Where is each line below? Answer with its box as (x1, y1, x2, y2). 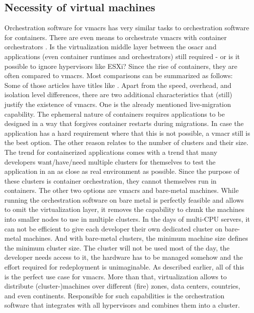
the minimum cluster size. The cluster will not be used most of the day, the (4, 242, 230, 252)
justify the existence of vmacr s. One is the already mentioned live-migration (4, 99, 231, 109)
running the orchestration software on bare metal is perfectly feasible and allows (4, 194, 244, 205)
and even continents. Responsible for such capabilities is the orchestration (4, 290, 225, 300)
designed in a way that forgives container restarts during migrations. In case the (4, 118, 244, 128)
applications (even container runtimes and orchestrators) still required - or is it (4, 51, 240, 61)
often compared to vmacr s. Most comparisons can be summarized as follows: (4, 70, 233, 81)
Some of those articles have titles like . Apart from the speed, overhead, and (4, 80, 232, 90)
